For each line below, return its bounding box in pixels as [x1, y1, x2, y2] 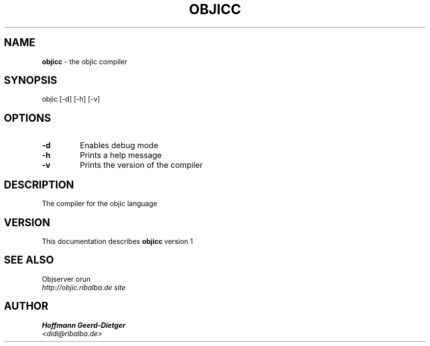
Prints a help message [80, 150, 162, 160]
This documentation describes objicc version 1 [42, 237, 193, 245]
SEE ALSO [4, 254, 54, 266]
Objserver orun [42, 274, 91, 283]
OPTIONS [4, 111, 51, 124]
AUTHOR [4, 300, 49, 313]
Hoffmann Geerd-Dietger [42, 320, 126, 329]
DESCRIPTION [4, 178, 74, 191]
